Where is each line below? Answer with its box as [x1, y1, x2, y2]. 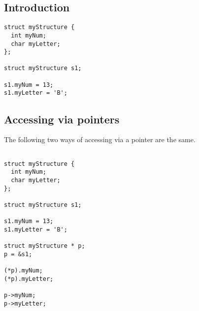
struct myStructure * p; [4, 242, 85, 250]
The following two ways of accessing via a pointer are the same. [4, 134, 196, 145]
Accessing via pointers [4, 111, 120, 126]
